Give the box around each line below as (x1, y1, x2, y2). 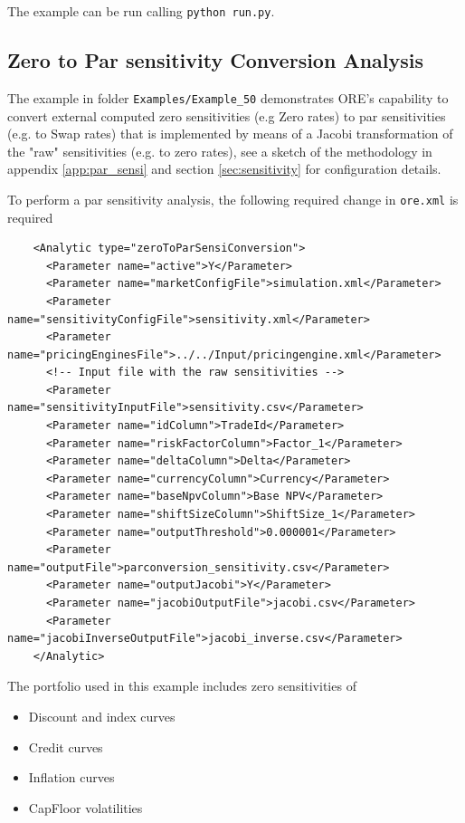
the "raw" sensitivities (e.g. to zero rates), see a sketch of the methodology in (7, 141, 432, 160)
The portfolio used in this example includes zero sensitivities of (7, 676, 356, 695)
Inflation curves (28, 768, 115, 787)
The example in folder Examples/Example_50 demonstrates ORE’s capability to (7, 88, 449, 107)
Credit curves (28, 737, 103, 756)
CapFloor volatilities (28, 798, 143, 817)
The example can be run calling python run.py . (7, 2, 275, 20)
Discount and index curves (28, 706, 176, 725)
